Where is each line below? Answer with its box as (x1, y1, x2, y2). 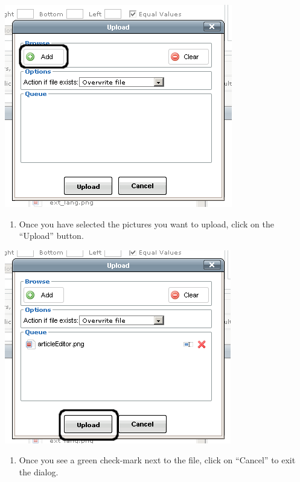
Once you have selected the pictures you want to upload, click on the (19, 217, 274, 230)
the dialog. (19, 465, 59, 478)
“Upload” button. (19, 229, 84, 242)
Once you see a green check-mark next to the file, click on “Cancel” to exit (19, 454, 296, 466)
